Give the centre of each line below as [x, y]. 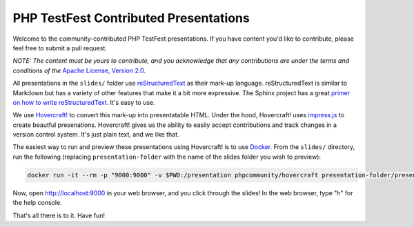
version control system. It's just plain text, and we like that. [96, 135]
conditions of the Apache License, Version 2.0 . [79, 70]
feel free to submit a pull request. [60, 48]
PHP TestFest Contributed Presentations [131, 18]
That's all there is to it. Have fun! [59, 215]
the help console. [37, 203]
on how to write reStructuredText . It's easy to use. [84, 102]
